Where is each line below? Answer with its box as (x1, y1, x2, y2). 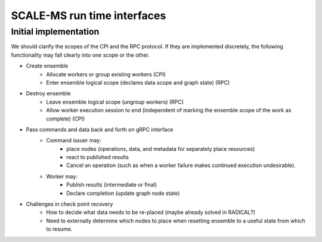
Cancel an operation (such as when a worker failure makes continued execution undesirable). (66, 162, 296, 169)
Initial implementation (11, 26, 100, 37)
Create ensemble (26, 63, 69, 70)
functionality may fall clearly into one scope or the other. (11, 51, 150, 58)
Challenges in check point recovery (26, 200, 113, 208)
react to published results (66, 154, 129, 161)
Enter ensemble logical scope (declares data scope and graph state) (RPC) (46, 79, 230, 86)
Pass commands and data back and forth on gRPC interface (26, 126, 174, 133)
